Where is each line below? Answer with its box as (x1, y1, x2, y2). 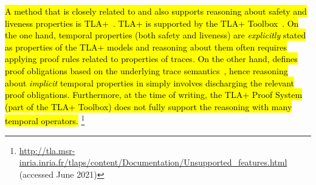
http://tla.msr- (19, 144, 75, 156)
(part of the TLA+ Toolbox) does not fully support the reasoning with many (5, 100, 292, 113)
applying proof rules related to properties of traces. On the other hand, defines (5, 52, 298, 65)
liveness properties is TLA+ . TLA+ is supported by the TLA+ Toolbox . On (5, 16, 299, 29)
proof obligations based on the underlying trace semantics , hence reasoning (5, 64, 288, 77)
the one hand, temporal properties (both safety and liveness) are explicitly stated (5, 29, 306, 41)
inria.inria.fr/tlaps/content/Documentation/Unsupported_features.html (19, 156, 287, 169)
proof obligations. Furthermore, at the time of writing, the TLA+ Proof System (5, 88, 303, 101)
